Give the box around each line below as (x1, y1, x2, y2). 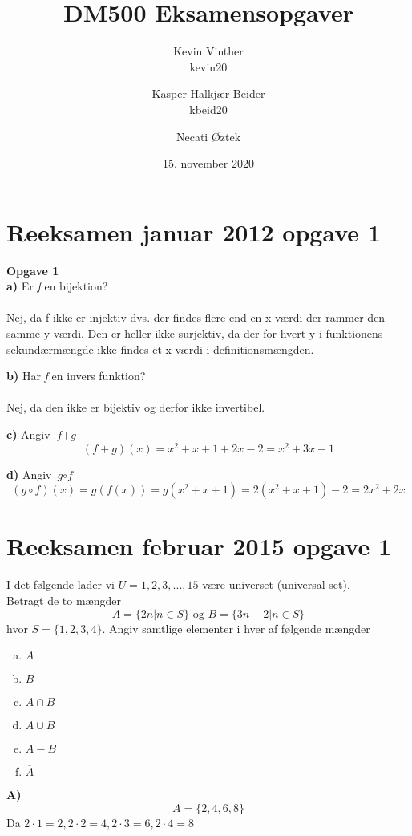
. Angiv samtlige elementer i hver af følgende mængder (102, 619, 370, 636)
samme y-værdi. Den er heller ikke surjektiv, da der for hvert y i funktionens (6, 325, 383, 341)
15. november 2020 (163, 155, 254, 172)
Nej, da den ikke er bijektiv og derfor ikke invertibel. (6, 399, 265, 416)
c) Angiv (6, 425, 50, 442)
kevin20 (189, 58, 228, 75)
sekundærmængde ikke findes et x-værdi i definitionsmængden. (6, 340, 314, 357)
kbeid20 (189, 100, 228, 117)
